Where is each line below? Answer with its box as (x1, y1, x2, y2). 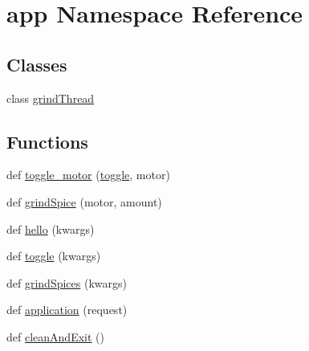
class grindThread (6, 89, 95, 106)
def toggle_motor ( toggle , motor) (6, 166, 170, 183)
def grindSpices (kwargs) (6, 274, 127, 291)
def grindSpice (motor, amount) (6, 193, 162, 210)
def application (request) (6, 301, 128, 318)
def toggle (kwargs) (6, 247, 101, 264)
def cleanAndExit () (6, 328, 104, 345)
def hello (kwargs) (6, 220, 95, 237)
